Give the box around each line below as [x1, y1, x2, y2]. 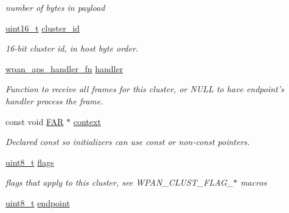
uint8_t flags [5, 155, 54, 168]
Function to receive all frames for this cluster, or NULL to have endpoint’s [5, 83, 284, 95]
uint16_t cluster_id [5, 21, 80, 34]
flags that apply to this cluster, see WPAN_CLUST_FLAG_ [5, 176, 234, 189]
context [73, 115, 101, 127]
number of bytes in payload [5, 1, 105, 13]
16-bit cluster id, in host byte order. [5, 42, 139, 55]
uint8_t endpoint [5, 196, 70, 209]
